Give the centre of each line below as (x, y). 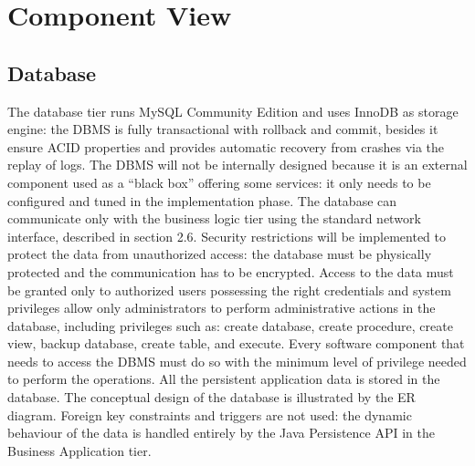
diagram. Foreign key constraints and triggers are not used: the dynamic (210, 414)
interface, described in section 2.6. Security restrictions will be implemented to (227, 236)
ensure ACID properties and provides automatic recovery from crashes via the (226, 146)
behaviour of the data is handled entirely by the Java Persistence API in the (221, 433)
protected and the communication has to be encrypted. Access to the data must (231, 271)
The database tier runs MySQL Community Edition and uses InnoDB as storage (233, 111)
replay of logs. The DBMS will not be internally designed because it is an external (237, 165)
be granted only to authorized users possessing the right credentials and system (229, 290)
